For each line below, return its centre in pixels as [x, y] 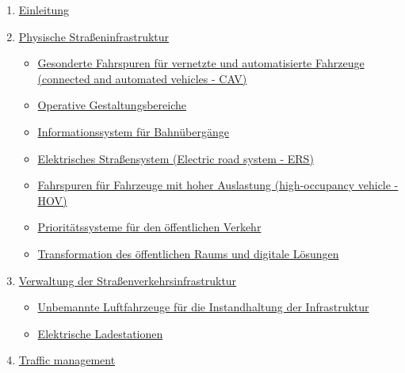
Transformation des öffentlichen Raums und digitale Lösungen [188, 253]
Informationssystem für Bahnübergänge [133, 131]
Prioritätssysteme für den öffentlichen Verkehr [149, 227]
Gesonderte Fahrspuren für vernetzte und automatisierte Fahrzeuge [201, 63]
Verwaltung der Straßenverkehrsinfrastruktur [128, 280]
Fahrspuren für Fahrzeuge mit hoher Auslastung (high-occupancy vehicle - [218, 185]
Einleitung [44, 10]
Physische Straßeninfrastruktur [94, 36]
